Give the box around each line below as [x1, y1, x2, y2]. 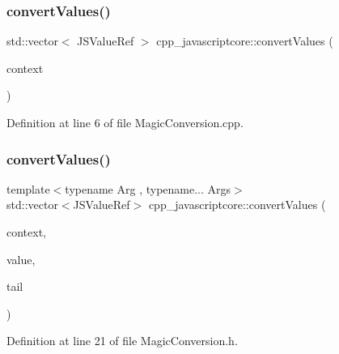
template [6, 180, 50, 197]
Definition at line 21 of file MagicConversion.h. [6, 332, 238, 349]
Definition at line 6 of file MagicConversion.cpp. [6, 114, 244, 130]
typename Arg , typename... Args [65, 180, 231, 197]
